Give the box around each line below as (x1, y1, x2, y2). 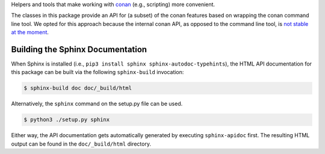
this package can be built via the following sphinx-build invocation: (11, 69, 184, 76)
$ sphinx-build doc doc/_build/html (23, 85, 132, 91)
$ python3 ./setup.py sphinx (23, 116, 110, 123)
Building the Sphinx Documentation (11, 44, 147, 54)
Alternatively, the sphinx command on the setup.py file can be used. (11, 100, 183, 108)
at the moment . (11, 29, 49, 36)
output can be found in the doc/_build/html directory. (11, 140, 152, 147)
